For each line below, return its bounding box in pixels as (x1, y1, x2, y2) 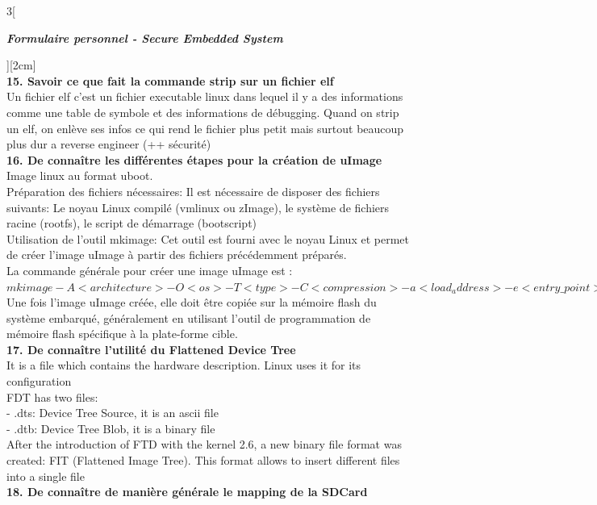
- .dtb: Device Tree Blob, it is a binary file (6, 419, 215, 436)
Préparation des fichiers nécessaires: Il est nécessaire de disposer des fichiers (6, 182, 380, 199)
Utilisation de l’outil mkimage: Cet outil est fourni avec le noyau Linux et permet (6, 230, 409, 247)
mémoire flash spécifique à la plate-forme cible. (6, 325, 238, 342)
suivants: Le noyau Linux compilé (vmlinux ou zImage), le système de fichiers (6, 198, 390, 215)
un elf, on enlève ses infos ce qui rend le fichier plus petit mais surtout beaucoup (6, 119, 404, 136)
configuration (6, 373, 72, 390)
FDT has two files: (6, 388, 98, 405)
